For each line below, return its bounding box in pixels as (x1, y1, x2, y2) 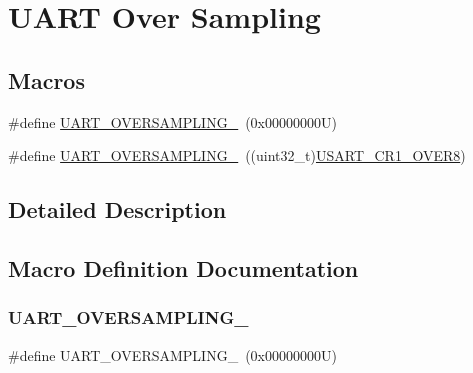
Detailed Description (8, 194, 227, 225)
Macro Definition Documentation (8, 252, 359, 283)
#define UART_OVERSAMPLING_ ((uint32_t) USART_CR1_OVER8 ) (8, 145, 466, 166)
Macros (8, 64, 85, 95)
